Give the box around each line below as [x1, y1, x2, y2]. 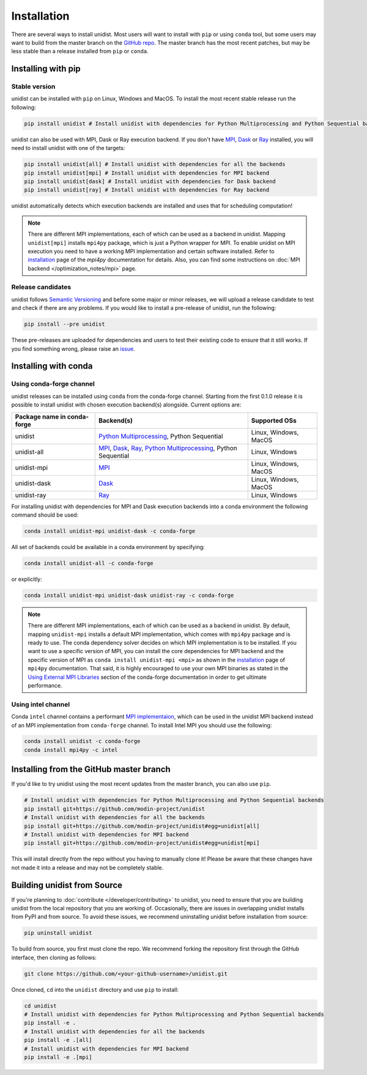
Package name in [15, 412, 67, 421]
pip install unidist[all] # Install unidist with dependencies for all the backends [24, 161, 286, 168]
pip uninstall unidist [24, 929, 92, 937]
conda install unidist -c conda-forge [24, 738, 141, 745]
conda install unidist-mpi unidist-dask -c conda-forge [24, 527, 196, 534]
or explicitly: [11, 575, 42, 583]
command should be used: [11, 511, 79, 519]
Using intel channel [11, 700, 70, 708]
